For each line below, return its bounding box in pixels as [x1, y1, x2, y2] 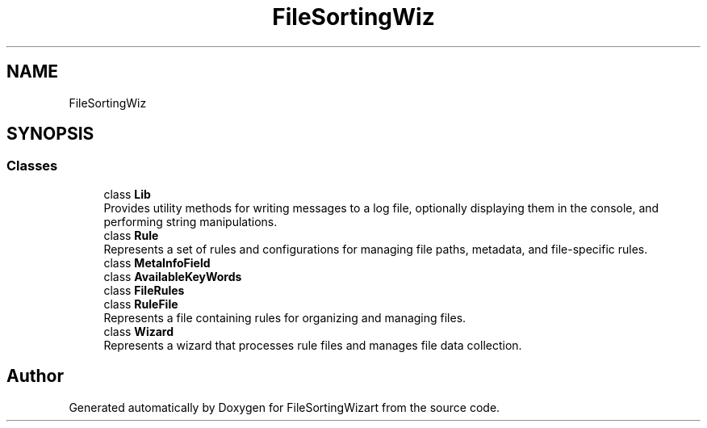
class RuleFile [103, 296, 178, 311]
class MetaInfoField [103, 255, 211, 270]
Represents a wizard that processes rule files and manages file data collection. [103, 338, 522, 352]
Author [6, 366, 64, 387]
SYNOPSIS [6, 124, 94, 145]
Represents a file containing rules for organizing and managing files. [103, 310, 466, 325]
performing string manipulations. [103, 214, 278, 229]
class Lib [103, 187, 151, 201]
